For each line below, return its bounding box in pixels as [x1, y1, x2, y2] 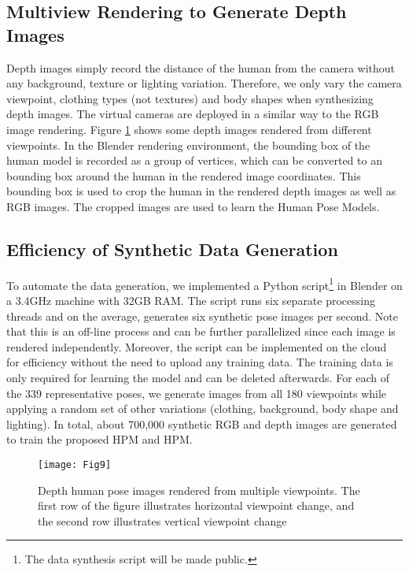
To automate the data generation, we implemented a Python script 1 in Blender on [6, 274, 403, 293]
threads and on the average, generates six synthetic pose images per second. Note [6, 307, 399, 324]
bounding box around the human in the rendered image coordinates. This [6, 167, 361, 184]
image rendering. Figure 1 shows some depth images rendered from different [6, 121, 372, 137]
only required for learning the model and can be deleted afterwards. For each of [6, 369, 390, 385]
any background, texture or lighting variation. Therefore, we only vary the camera [6, 75, 402, 91]
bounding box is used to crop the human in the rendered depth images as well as [6, 183, 396, 199]
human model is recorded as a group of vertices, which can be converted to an [6, 152, 382, 169]
